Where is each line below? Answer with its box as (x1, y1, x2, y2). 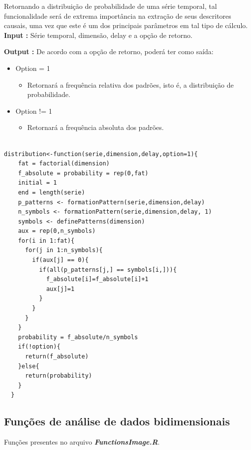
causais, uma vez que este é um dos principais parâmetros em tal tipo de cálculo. (4, 20, 248, 31)
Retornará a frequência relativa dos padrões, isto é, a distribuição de (27, 79, 234, 90)
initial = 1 (18, 179, 57, 187)
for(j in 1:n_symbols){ (25, 247, 103, 254)
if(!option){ (18, 343, 61, 351)
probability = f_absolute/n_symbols (18, 333, 138, 341)
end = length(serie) (18, 189, 85, 196)
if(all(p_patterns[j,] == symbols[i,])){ (39, 266, 177, 273)
